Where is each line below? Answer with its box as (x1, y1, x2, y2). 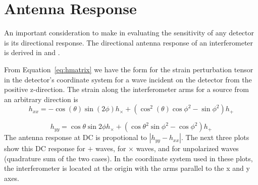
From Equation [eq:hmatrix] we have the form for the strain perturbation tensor (4, 64, 253, 74)
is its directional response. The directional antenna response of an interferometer (4, 37, 253, 48)
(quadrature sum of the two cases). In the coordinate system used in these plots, (4, 153, 253, 163)
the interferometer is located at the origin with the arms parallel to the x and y (4, 163, 250, 173)
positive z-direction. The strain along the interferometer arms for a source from (4, 84, 249, 95)
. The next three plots (181, 132, 249, 143)
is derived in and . (4, 47, 60, 58)
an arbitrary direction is (4, 94, 78, 104)
